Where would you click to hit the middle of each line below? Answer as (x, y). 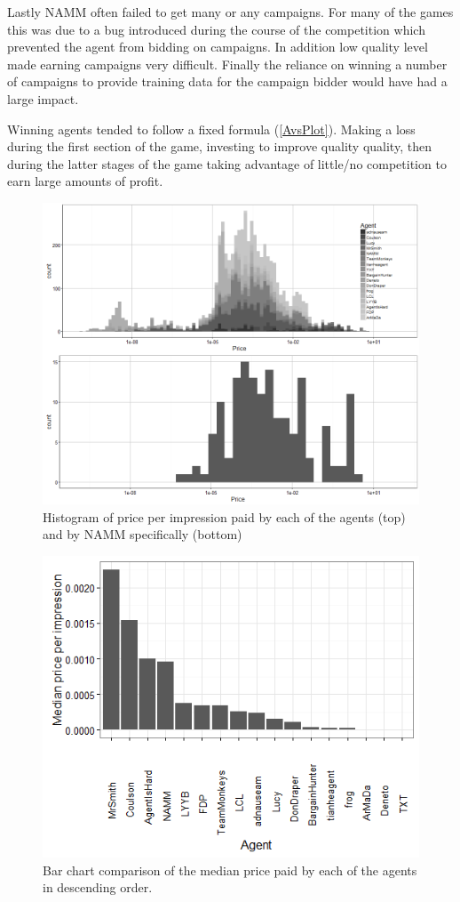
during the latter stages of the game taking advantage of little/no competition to (227, 163)
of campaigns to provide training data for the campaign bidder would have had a (227, 81)
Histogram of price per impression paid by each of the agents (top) (224, 516)
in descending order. (98, 887)
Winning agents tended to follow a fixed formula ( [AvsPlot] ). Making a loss (211, 129)
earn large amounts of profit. (85, 181)
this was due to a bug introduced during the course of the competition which (216, 29)
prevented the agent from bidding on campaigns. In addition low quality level (218, 47)
